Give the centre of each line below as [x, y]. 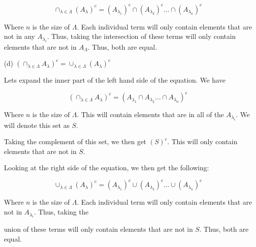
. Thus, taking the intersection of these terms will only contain [141, 36]
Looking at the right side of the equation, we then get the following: [107, 168]
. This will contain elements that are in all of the [150, 114]
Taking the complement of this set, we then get [75, 141]
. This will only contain [202, 141]
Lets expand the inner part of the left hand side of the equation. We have [115, 80]
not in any [20, 36]
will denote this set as [37, 125]
